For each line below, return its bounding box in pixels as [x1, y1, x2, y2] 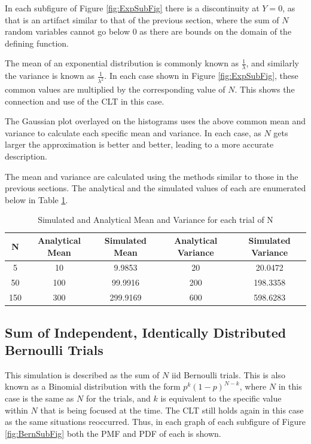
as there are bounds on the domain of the [139, 25, 292, 38]
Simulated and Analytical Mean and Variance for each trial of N [38, 213, 273, 226]
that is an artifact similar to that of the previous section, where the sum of [5, 13, 279, 26]
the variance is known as [5, 69, 94, 82]
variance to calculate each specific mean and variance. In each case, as [5, 126, 261, 139]
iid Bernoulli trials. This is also [171, 368, 285, 381]
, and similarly [246, 57, 299, 69]
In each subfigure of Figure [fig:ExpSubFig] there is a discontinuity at [5, 2, 260, 14]
